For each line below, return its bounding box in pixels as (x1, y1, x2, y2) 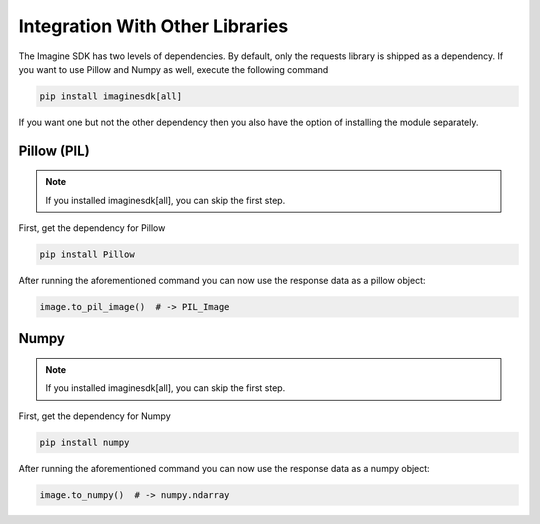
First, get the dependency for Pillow (18, 222, 166, 234)
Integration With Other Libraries (18, 15, 289, 37)
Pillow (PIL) (18, 142, 90, 159)
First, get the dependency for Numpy (18, 410, 171, 422)
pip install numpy (39, 436, 130, 448)
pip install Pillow (39, 249, 135, 260)
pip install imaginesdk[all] (39, 90, 183, 102)
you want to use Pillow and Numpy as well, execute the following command (18, 63, 329, 75)
